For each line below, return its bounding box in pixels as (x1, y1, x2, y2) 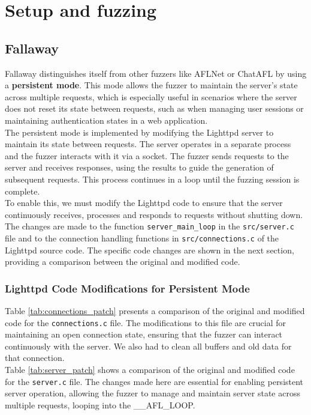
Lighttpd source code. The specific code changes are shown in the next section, (5, 243, 294, 256)
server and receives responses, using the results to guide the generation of (5, 161, 274, 174)
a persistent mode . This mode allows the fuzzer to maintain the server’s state (5, 79, 298, 91)
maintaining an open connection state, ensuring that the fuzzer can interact (5, 328, 283, 341)
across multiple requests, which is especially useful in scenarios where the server (5, 90, 297, 103)
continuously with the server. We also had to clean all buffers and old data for (5, 339, 292, 352)
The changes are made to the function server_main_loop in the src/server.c (5, 220, 294, 232)
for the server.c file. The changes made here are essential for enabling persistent (5, 375, 304, 387)
